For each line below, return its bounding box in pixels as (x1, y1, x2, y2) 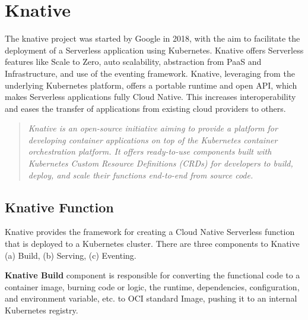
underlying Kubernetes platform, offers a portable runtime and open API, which (5, 79, 297, 91)
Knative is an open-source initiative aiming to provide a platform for (28, 122, 278, 134)
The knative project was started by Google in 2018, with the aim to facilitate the (5, 32, 300, 45)
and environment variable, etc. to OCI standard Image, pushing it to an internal (5, 292, 297, 305)
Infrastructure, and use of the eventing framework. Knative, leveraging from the (5, 67, 295, 79)
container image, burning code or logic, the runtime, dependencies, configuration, (5, 280, 300, 293)
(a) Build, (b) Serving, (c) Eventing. (5, 249, 136, 261)
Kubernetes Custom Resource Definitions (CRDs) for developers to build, (28, 157, 293, 170)
